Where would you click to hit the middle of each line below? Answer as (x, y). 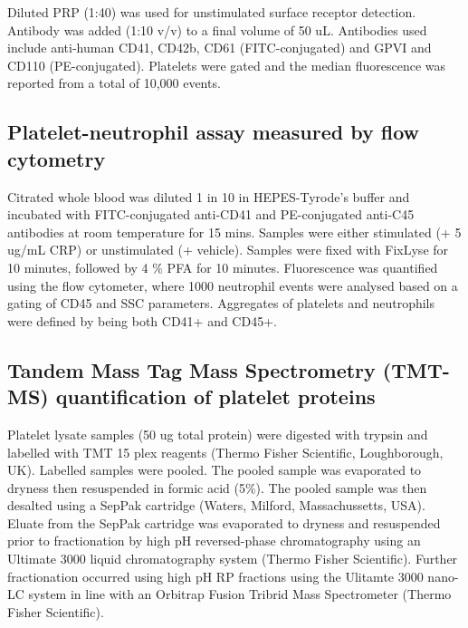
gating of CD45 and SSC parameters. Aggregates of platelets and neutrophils (221, 303)
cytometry (57, 158)
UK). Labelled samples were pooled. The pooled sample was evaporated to (215, 470)
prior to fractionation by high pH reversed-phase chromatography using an (214, 541)
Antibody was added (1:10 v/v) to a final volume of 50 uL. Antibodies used (217, 29)
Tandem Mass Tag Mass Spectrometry (191, 369)
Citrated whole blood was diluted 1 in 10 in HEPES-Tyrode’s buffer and (209, 196)
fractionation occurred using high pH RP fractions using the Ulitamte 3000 (215, 576)
